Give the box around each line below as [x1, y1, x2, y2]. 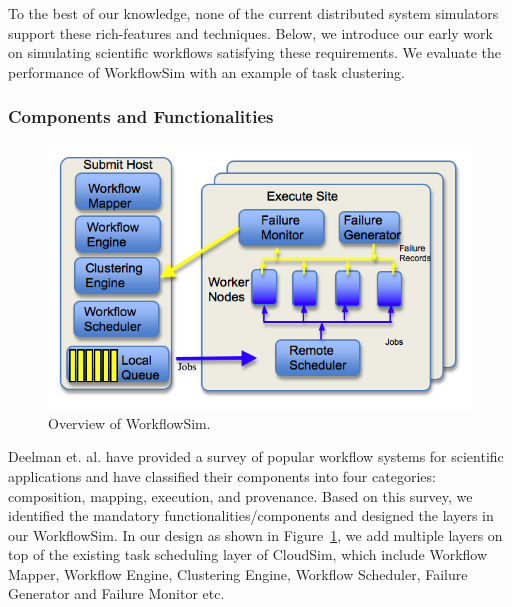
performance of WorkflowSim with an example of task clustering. [8, 61, 405, 82]
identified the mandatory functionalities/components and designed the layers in [8, 505, 494, 526]
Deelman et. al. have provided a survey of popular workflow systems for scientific [8, 446, 504, 467]
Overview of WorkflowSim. [48, 412, 211, 433]
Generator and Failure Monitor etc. [8, 583, 225, 604]
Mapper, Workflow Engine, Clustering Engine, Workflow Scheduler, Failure [8, 563, 468, 584]
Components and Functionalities [8, 104, 274, 129]
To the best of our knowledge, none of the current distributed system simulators [8, 3, 499, 23]
